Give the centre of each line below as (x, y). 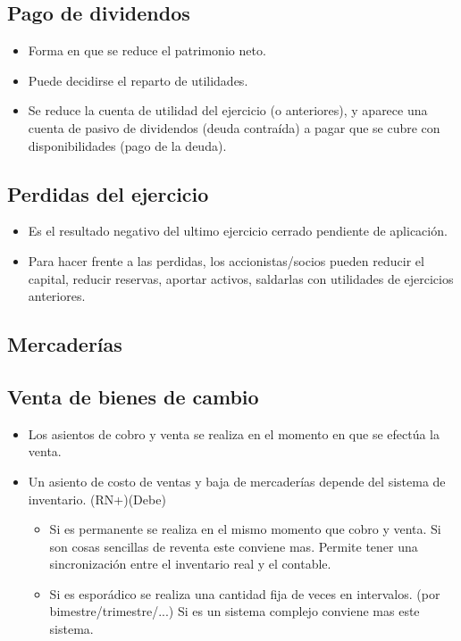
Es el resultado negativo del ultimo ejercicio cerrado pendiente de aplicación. (238, 231)
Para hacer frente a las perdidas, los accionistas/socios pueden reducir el (226, 260)
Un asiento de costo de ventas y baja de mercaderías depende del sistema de (237, 481)
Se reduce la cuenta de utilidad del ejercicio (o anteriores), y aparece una (228, 110)
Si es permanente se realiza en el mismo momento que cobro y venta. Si (245, 529)
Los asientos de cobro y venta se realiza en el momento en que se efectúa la (234, 433)
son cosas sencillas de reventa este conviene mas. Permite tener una (234, 546)
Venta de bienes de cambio (133, 396)
